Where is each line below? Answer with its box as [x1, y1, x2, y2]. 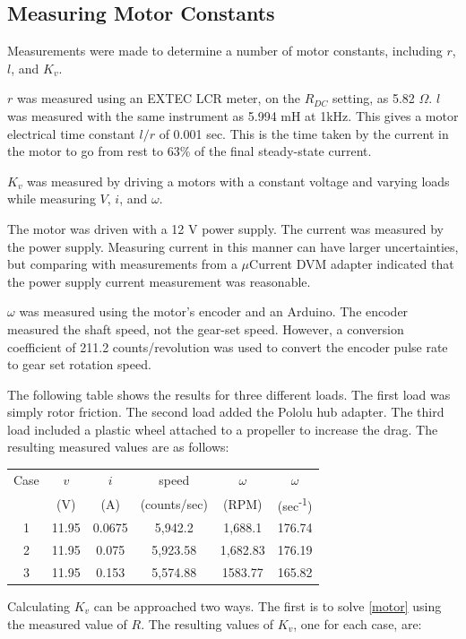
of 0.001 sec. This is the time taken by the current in [159, 124, 449, 142]
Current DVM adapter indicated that [249, 255, 454, 273]
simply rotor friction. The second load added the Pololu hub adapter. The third [7, 402, 444, 421]
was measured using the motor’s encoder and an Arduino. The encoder [19, 302, 409, 321]
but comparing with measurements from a [7, 255, 237, 273]
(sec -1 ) [277, 493, 313, 514]
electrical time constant [7, 124, 135, 142]
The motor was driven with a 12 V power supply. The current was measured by [7, 219, 444, 237]
